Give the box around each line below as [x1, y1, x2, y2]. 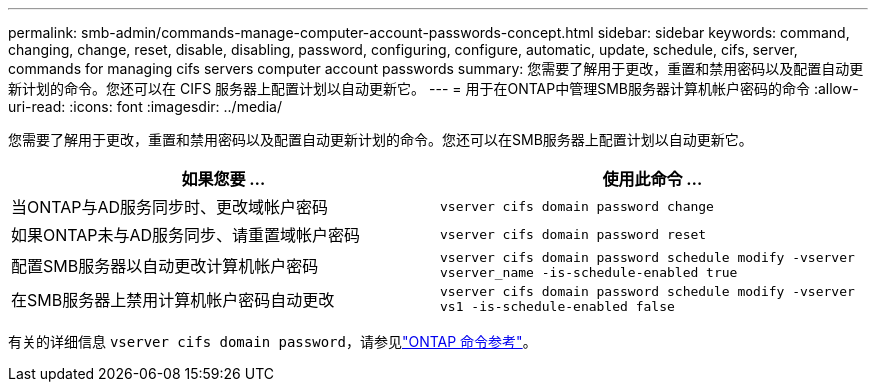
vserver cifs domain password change [440, 198, 714, 214]
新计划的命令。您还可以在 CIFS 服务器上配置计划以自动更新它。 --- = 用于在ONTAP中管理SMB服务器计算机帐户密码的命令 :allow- [8, 80, 859, 97]
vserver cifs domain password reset [440, 226, 707, 242]
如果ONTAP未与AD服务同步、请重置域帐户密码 [11, 225, 361, 245]
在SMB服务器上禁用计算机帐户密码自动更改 [11, 290, 335, 310]
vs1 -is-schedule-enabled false [440, 299, 675, 314]
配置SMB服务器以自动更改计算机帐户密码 [11, 256, 319, 276]
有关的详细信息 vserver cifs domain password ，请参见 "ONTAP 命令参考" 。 [8, 333, 537, 350]
